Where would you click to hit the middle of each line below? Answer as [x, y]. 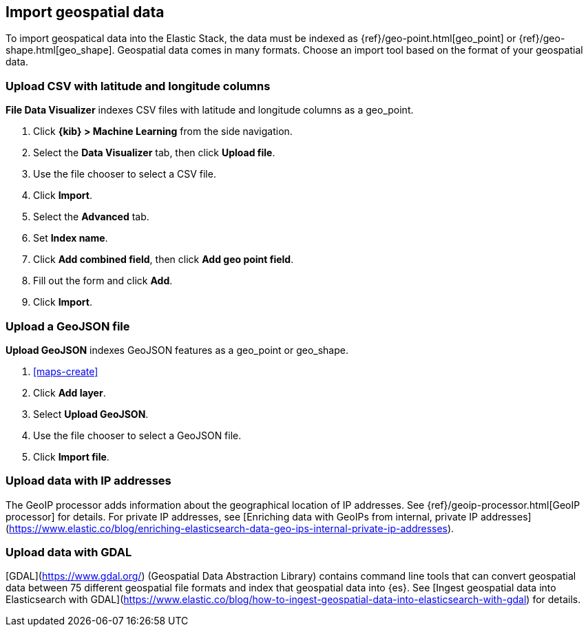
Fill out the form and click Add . [103, 281]
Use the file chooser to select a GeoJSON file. [137, 435]
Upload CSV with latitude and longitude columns [138, 86]
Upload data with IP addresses [88, 481]
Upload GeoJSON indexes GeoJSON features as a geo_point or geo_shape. [177, 350]
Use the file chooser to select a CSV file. [125, 174]
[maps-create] [66, 371]
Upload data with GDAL [69, 552]
